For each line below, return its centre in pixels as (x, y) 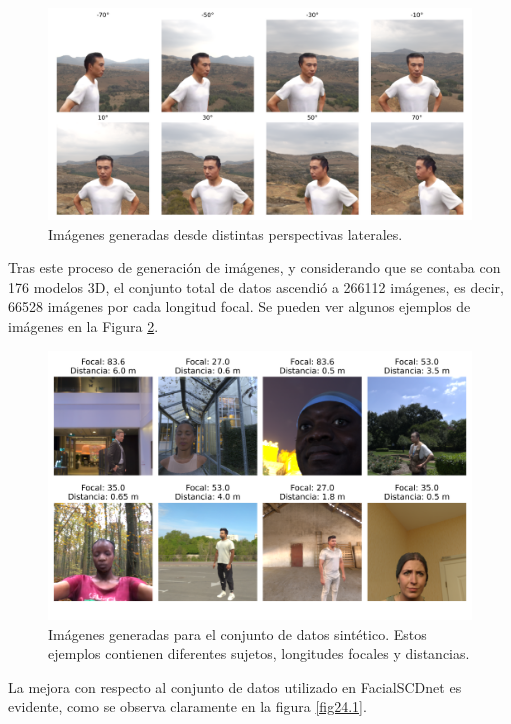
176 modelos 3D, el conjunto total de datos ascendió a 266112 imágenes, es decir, (256, 286)
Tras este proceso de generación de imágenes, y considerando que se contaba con (254, 267)
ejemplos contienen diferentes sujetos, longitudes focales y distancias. (259, 653)
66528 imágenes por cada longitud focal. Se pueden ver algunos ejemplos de (239, 306)
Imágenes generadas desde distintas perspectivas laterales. (225, 233)
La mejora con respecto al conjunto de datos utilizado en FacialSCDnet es (235, 686)
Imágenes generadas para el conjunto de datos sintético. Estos (237, 633)
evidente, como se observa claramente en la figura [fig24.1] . (187, 706)
